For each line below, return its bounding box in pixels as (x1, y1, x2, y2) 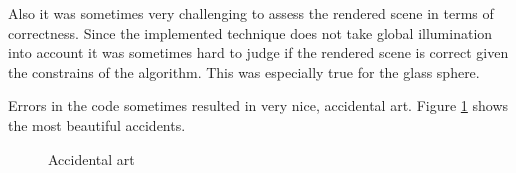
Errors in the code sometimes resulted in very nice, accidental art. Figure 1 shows (8, 95, 509, 116)
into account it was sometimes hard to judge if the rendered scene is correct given (8, 42, 509, 63)
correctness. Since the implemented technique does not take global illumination (8, 22, 493, 43)
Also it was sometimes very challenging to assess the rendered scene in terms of (8, 3, 494, 23)
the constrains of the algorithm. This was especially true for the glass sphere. (8, 61, 480, 82)
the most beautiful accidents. (8, 114, 186, 135)
